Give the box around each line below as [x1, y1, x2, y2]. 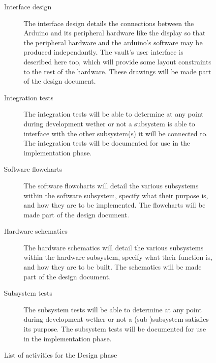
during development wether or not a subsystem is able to [24, 118, 195, 128]
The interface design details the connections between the [24, 18, 194, 28]
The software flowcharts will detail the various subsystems [24, 180, 199, 190]
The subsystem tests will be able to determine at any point [24, 304, 202, 314]
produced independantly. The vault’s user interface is [24, 47, 184, 57]
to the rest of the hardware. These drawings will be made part [24, 66, 212, 76]
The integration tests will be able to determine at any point [24, 109, 204, 119]
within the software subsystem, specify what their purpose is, [24, 190, 208, 200]
